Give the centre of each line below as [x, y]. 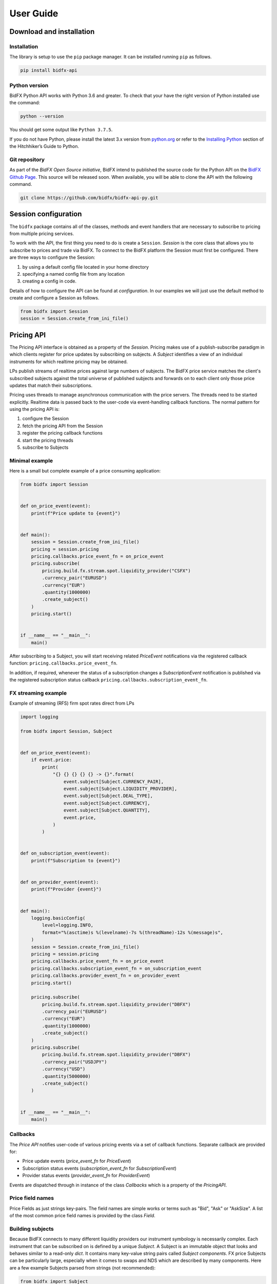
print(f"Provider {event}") [66, 889]
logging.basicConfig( [58, 918]
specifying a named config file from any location [74, 274]
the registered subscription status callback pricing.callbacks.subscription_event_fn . [108, 679]
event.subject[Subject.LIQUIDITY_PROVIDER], [120, 789]
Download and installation [52, 32]
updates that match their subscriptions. [51, 385]
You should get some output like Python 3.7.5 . [61, 130]
